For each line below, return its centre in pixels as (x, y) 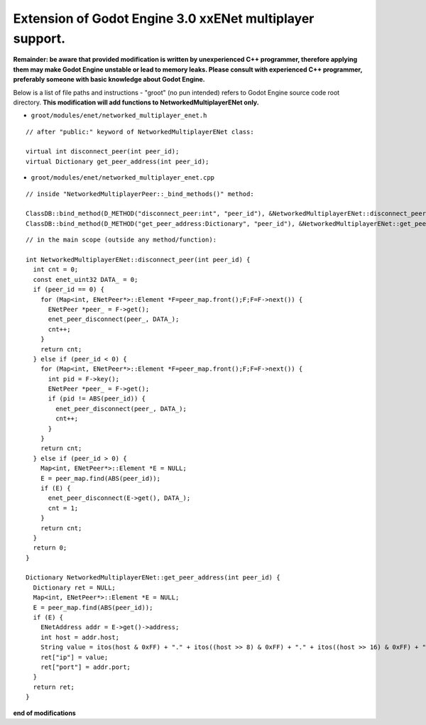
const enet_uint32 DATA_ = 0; (86, 279)
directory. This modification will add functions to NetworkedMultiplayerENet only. (136, 102)
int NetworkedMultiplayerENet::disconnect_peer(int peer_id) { (138, 260)
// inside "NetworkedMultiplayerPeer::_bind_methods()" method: (140, 194)
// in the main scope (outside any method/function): (121, 240)
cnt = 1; (63, 508)
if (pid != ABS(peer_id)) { (97, 399)
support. (39, 38)
